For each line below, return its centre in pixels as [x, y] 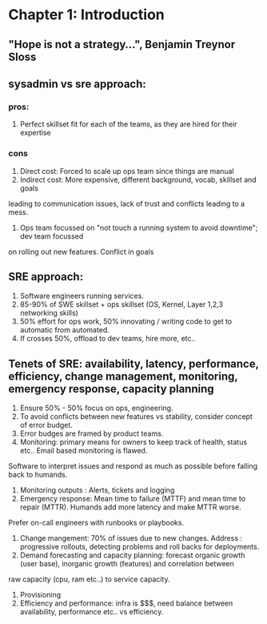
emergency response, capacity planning [111, 389]
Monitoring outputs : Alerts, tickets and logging [97, 490]
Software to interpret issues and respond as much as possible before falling [133, 466]
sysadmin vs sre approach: [77, 84]
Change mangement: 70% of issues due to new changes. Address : [131, 538]
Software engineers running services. [82, 296]
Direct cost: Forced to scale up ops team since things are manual [127, 171]
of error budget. [46, 425]
